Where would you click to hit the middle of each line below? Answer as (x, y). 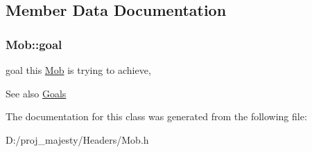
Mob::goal (34, 44)
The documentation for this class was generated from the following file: (156, 116)
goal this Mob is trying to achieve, (78, 70)
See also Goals (36, 93)
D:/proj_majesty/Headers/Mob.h (77, 139)
